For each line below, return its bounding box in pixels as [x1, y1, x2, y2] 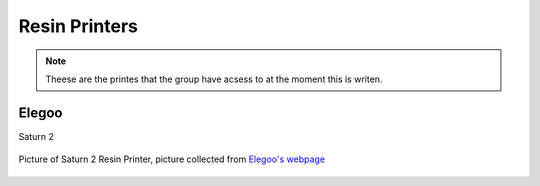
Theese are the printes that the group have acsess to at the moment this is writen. [45, 73, 383, 85]
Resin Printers [18, 15, 139, 37]
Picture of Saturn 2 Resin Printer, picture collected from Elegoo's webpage [18, 153, 325, 165]
